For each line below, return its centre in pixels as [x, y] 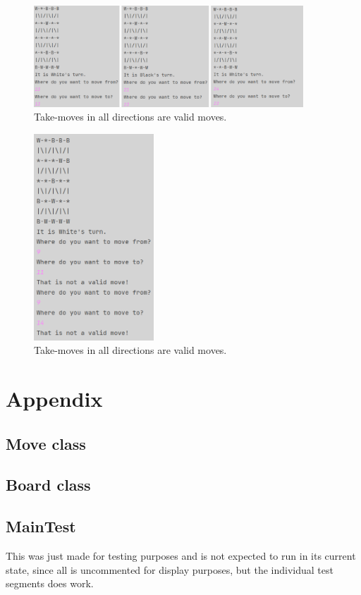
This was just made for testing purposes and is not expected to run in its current [181, 556]
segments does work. [50, 583]
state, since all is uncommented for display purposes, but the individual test [170, 569]
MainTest [41, 526]
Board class [48, 485]
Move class [46, 443]
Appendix [54, 399]
